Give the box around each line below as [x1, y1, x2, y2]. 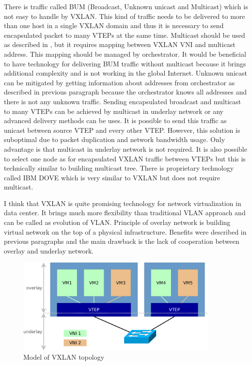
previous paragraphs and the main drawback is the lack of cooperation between [4, 236, 239, 246]
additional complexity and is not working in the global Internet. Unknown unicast [4, 68, 247, 78]
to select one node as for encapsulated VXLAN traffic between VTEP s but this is [4, 153, 246, 163]
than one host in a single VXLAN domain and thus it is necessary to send [4, 20, 224, 31]
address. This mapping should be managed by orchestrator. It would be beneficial [4, 48, 246, 59]
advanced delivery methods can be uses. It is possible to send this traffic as [4, 115, 227, 126]
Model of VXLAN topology [23, 352, 105, 362]
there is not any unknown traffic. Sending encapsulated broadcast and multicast [4, 96, 241, 106]
